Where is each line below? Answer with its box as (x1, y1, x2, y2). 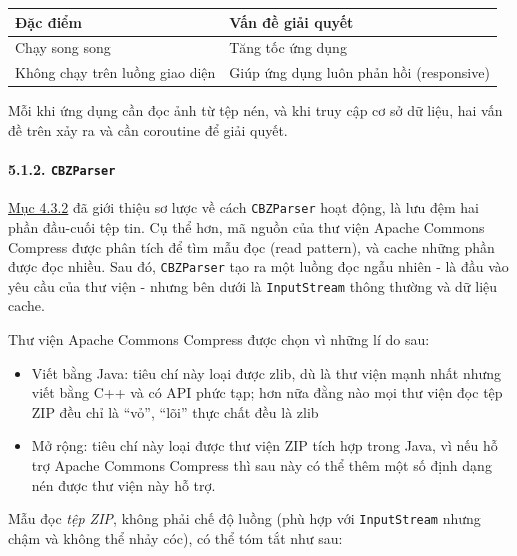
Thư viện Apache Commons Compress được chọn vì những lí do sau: (8, 329, 430, 350)
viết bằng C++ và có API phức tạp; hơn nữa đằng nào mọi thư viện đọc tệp (31, 382, 503, 403)
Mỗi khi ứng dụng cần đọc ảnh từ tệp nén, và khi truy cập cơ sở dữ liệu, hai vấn (8, 100, 503, 121)
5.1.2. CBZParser (8, 159, 116, 180)
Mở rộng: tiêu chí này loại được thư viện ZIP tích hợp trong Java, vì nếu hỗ (31, 435, 498, 456)
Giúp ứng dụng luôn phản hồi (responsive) (229, 62, 490, 83)
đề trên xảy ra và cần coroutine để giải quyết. (8, 119, 288, 140)
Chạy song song (15, 37, 111, 58)
